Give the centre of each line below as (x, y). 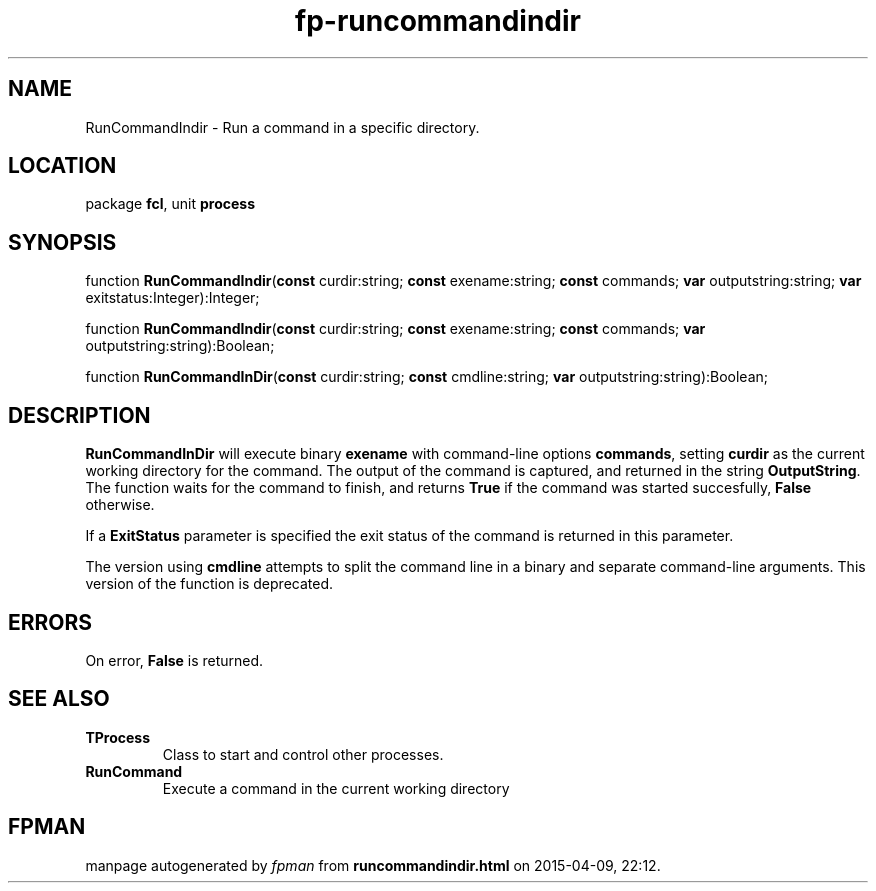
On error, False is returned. (174, 660)
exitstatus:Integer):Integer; (172, 298)
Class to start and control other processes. (303, 754)
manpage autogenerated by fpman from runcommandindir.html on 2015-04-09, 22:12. (373, 865)
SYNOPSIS (62, 242)
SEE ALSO (59, 699)
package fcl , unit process (170, 204)
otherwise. (120, 505)
